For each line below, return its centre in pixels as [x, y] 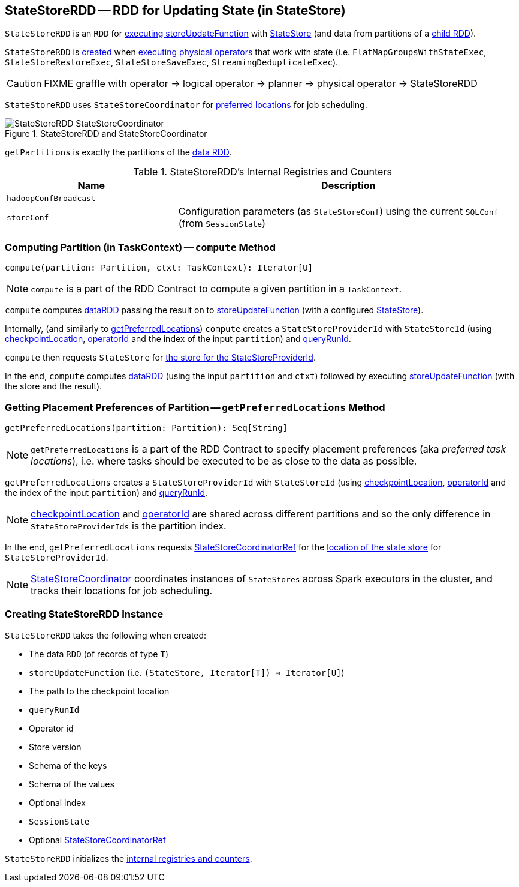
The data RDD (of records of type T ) [99, 654]
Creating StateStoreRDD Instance [84, 614]
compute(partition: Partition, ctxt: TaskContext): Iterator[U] [159, 268]
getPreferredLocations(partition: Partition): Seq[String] [147, 428]
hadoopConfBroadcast [51, 199]
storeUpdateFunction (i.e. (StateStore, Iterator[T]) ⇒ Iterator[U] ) [187, 672]
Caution [24, 84]
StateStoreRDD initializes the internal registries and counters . [129, 858]
